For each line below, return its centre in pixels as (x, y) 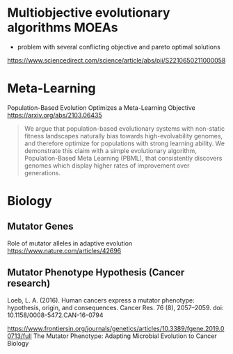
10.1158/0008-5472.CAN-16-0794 (55, 315)
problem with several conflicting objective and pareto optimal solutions (119, 47)
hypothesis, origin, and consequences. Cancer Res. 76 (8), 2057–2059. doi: (115, 307)
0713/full (20, 336)
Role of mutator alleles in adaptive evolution (70, 243)
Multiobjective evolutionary (89, 13)
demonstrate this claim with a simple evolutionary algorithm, (110, 150)
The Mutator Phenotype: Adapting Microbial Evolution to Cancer (125, 336)
